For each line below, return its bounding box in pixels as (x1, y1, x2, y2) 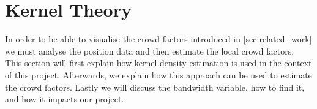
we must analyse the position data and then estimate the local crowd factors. (5, 44, 294, 57)
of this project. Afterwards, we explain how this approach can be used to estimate (5, 68, 312, 81)
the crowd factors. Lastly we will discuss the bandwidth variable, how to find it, (5, 80, 305, 93)
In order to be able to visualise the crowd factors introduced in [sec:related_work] (5, 32, 312, 45)
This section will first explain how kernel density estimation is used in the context (5, 56, 312, 69)
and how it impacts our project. (5, 92, 124, 105)
